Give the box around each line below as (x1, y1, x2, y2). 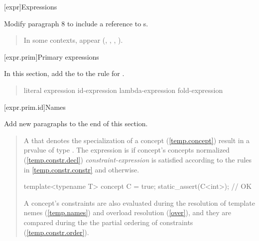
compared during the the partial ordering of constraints (23, 217, 193, 227)
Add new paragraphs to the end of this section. (4, 118, 148, 129)
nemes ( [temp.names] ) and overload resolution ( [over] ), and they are (23, 207, 231, 218)
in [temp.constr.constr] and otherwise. (23, 164, 139, 174)
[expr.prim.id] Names (4, 101, 66, 112)
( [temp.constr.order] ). (23, 227, 89, 237)
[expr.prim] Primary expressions (4, 51, 99, 62)
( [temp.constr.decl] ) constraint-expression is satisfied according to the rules (23, 154, 252, 164)
